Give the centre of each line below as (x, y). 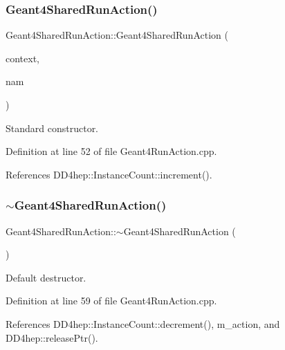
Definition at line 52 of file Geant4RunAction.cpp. (111, 151)
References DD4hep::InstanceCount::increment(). (109, 174)
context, (22, 58)
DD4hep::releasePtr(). (52, 337)
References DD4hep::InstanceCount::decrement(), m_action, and (143, 323)
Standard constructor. (52, 128)
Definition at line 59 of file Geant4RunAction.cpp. (111, 301)
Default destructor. (46, 277)
